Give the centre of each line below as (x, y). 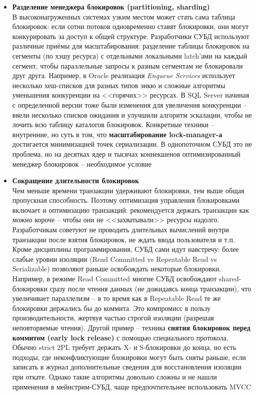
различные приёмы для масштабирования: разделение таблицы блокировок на (131, 46)
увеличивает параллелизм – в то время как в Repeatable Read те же (116, 298)
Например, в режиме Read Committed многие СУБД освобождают (114, 279)
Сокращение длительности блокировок (76, 180)
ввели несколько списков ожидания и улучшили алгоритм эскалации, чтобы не (132, 114)
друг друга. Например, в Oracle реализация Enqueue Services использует (124, 75)
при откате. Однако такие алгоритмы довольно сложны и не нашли (114, 376)
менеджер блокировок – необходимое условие (82, 163)
